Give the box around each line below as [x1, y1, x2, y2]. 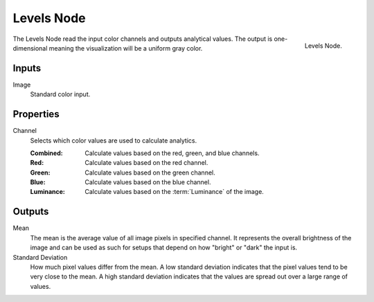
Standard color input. [30, 90, 91, 98]
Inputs [12, 62, 42, 74]
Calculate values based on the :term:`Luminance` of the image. [84, 188, 265, 196]
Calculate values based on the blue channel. [84, 178, 211, 186]
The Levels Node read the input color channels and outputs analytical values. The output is [12, 35, 273, 43]
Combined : [30, 149, 63, 157]
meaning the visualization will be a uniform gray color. [48, 44, 203, 52]
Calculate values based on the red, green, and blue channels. [84, 149, 260, 157]
